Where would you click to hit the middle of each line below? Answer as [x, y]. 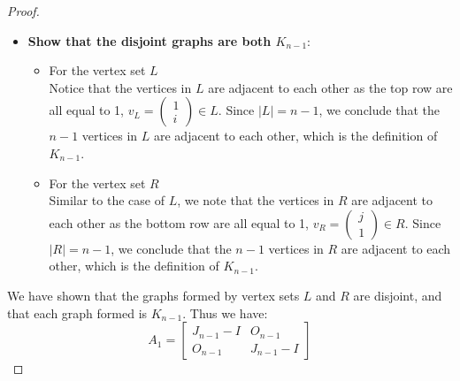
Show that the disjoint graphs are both [149, 40]
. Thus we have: [225, 312]
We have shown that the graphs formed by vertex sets [153, 295]
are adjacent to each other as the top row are [330, 87]
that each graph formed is [77, 312]
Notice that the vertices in [120, 87]
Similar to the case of [107, 200]
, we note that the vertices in [256, 200]
